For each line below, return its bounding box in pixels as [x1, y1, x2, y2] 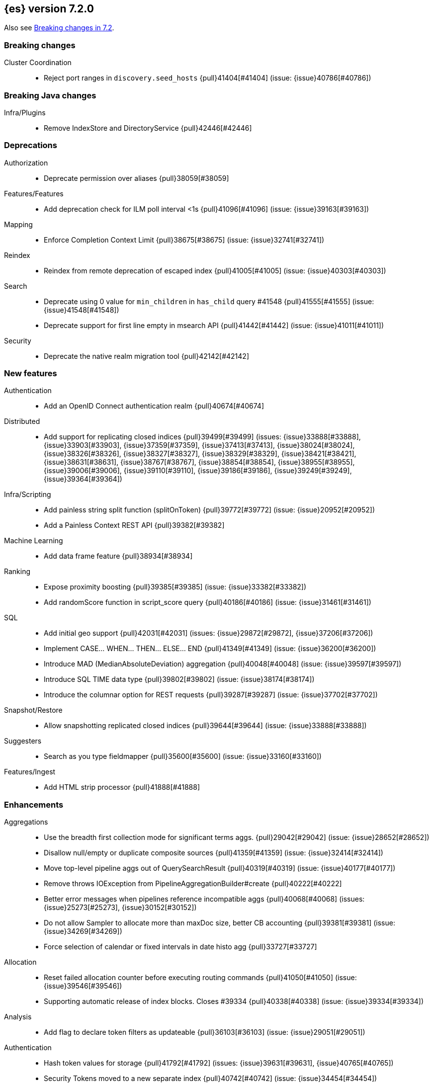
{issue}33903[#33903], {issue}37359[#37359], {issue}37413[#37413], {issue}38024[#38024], [44, 441, 355, 450]
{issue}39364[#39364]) [44, 475, 122, 484]
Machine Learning [4, 536, 63, 545]
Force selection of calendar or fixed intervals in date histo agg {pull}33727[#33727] [44, 942, 317, 951]
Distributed [4, 417, 40, 426]
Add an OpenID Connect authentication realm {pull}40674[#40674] [44, 402, 264, 411]
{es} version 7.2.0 [4, 2, 94, 15]
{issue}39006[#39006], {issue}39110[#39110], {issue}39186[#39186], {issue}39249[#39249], [44, 466, 352, 475]
